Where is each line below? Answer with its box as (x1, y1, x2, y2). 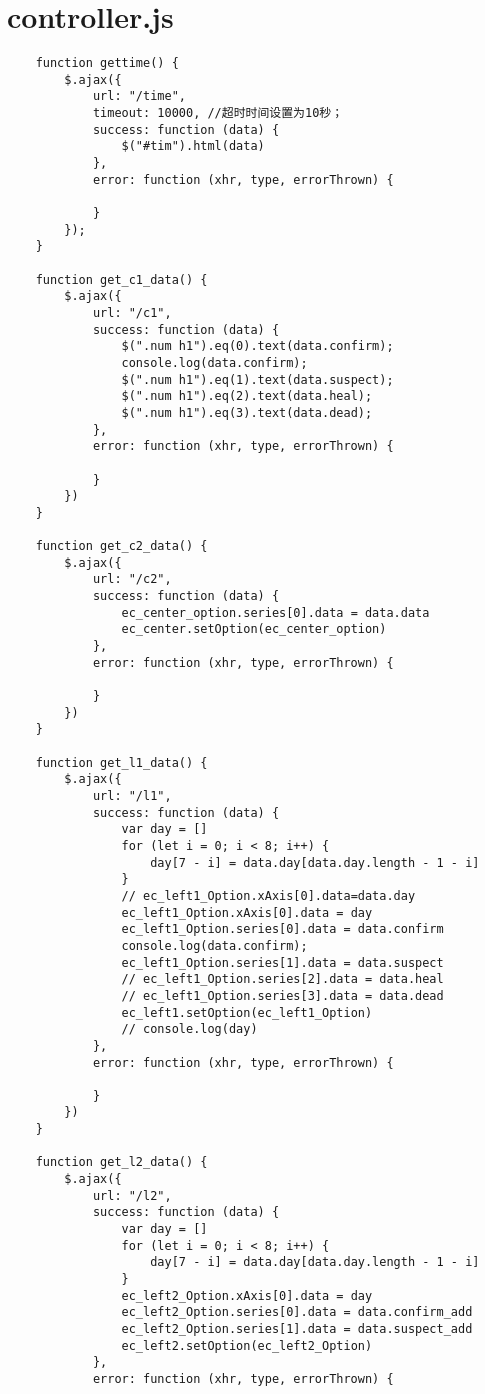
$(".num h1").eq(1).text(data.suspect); (121, 372, 394, 387)
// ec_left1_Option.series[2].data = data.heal (121, 972, 444, 987)
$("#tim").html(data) (121, 139, 265, 154)
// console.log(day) (121, 1022, 258, 1037)
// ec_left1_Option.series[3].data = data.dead (121, 988, 444, 1003)
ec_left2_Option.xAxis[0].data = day (121, 1288, 373, 1303)
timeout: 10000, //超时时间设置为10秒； (92, 106, 344, 121)
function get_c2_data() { (35, 539, 208, 554)
